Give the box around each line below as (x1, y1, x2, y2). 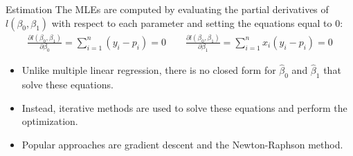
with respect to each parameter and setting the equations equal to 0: (51, 15, 343, 30)
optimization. (21, 114, 78, 128)
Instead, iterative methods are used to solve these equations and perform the (21, 100, 347, 115)
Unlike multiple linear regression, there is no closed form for (21, 63, 276, 77)
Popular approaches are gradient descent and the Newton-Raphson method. (21, 137, 343, 151)
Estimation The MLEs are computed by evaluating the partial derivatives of (6, 2, 329, 16)
